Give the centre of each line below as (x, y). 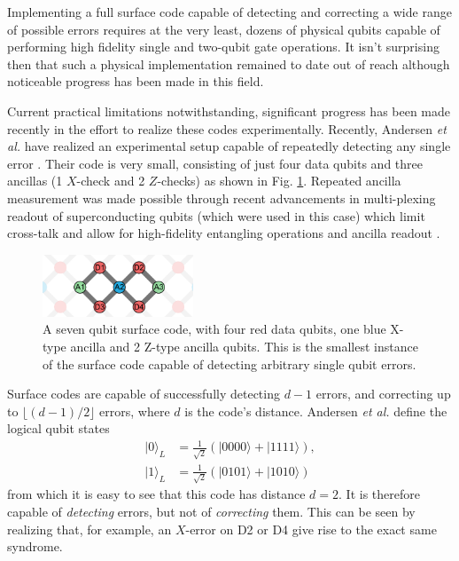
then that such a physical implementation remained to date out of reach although (229, 63)
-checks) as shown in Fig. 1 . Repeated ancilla (279, 181)
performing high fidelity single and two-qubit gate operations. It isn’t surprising (223, 47)
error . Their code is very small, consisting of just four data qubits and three (215, 163)
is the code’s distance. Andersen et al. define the (316, 411)
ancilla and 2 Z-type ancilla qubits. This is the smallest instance (244, 346)
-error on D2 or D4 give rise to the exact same (311, 529)
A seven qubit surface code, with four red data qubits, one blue (214, 329)
